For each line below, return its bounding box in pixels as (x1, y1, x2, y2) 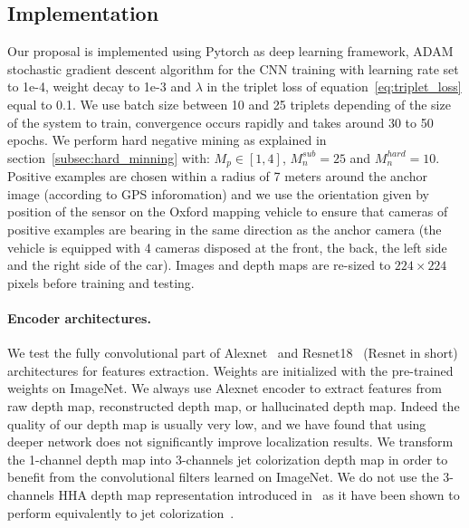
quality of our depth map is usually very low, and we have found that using (7, 414, 426, 433)
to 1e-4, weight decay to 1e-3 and (7, 77, 191, 96)
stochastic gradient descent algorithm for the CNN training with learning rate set (7, 59, 459, 78)
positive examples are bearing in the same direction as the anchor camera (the (7, 220, 442, 238)
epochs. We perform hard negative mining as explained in (7, 130, 327, 149)
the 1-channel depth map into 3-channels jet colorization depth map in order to (7, 449, 448, 468)
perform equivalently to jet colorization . (7, 503, 234, 522)
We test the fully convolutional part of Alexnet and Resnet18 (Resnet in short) (7, 343, 458, 362)
